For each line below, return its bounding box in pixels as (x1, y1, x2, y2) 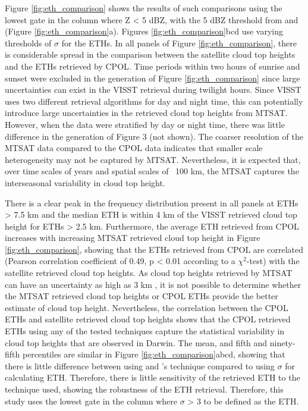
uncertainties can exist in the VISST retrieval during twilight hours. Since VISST (5, 83, 301, 96)
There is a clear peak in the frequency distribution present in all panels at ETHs (5, 196, 298, 209)
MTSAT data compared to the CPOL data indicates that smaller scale (5, 142, 263, 154)
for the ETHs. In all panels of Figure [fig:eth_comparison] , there (61, 36, 297, 49)
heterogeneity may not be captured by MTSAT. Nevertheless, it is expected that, (5, 153, 301, 165)
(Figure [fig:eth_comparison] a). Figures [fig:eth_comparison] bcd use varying (5, 25, 284, 37)
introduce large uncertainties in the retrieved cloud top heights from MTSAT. (5, 106, 288, 119)
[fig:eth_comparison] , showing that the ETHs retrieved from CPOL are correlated (5, 243, 303, 255)
